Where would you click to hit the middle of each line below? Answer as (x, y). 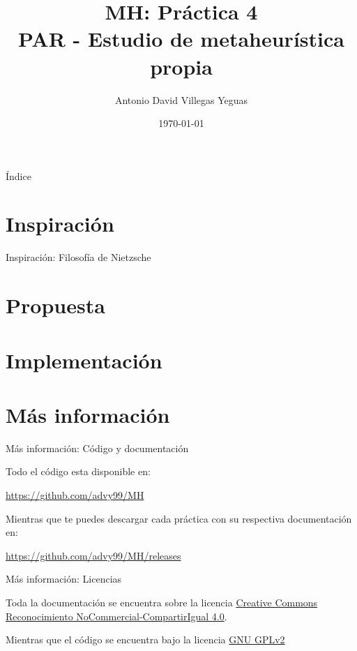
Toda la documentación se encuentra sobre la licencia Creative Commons (162, 603)
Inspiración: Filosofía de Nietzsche (78, 257)
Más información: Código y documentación (97, 448)
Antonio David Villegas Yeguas (181, 99)
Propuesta (55, 305)
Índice (18, 175)
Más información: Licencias (64, 579)
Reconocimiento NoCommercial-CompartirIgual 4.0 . (116, 616)
